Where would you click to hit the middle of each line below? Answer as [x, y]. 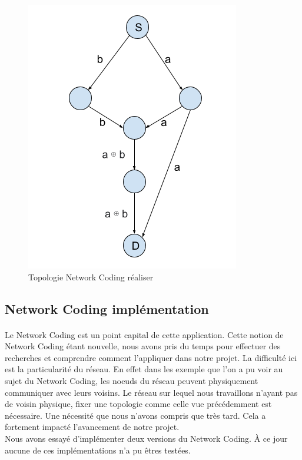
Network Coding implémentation [107, 308]
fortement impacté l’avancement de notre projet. [92, 427]
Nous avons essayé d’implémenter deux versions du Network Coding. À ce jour [146, 438]
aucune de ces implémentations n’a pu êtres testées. [98, 450]
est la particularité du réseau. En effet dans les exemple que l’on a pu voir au [144, 369]
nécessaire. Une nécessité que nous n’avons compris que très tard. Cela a [135, 415]
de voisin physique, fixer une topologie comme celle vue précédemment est [138, 404]
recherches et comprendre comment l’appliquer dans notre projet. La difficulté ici [151, 357]
